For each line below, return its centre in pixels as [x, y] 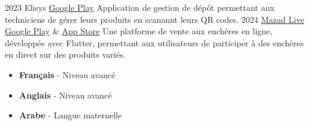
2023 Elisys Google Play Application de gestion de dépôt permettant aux [140, 7]
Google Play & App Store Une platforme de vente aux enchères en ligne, [139, 31]
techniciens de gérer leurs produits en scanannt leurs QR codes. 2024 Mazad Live [154, 19]
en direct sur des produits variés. [65, 54]
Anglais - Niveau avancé [65, 95]
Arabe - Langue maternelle [70, 115]
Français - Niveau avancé [67, 74]
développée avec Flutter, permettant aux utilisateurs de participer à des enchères [154, 42]
